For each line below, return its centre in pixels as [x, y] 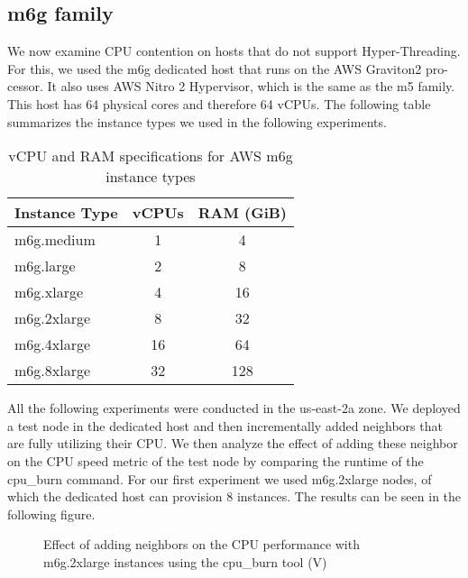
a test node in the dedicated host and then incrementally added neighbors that [225, 425]
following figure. [51, 514]
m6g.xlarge [49, 292]
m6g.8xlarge [53, 371]
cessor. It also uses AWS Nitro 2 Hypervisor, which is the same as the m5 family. [231, 86]
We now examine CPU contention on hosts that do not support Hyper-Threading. [234, 51]
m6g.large [45, 266]
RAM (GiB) [242, 213]
